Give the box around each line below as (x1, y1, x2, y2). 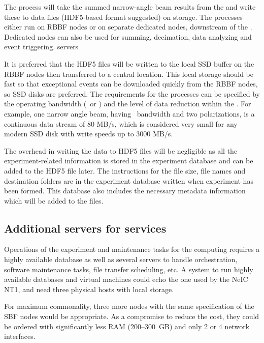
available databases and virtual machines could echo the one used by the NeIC (4, 274, 248, 284)
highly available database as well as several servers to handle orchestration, (4, 254, 238, 265)
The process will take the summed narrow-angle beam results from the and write (4, 2, 256, 12)
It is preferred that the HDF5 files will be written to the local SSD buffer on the (4, 58, 254, 69)
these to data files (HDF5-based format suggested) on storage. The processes (4, 11, 243, 22)
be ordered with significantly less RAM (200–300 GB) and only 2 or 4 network (4, 321, 250, 331)
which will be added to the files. (4, 195, 104, 206)
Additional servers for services (4, 220, 167, 236)
